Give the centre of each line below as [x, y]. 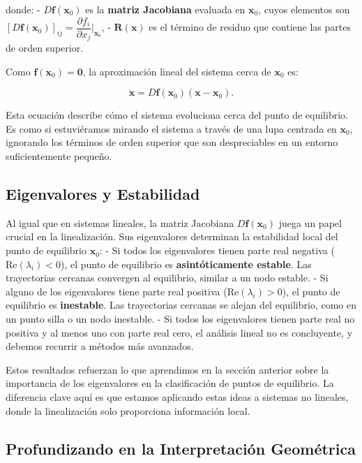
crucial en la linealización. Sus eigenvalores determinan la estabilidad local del [172, 236]
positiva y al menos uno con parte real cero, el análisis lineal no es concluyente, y [179, 332]
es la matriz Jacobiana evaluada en [165, 9]
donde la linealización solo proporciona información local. [128, 410]
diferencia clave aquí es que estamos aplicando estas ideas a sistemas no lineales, [177, 397]
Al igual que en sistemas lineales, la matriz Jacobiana [120, 222]
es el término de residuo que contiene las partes [250, 27]
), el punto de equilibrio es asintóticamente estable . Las [186, 264]
